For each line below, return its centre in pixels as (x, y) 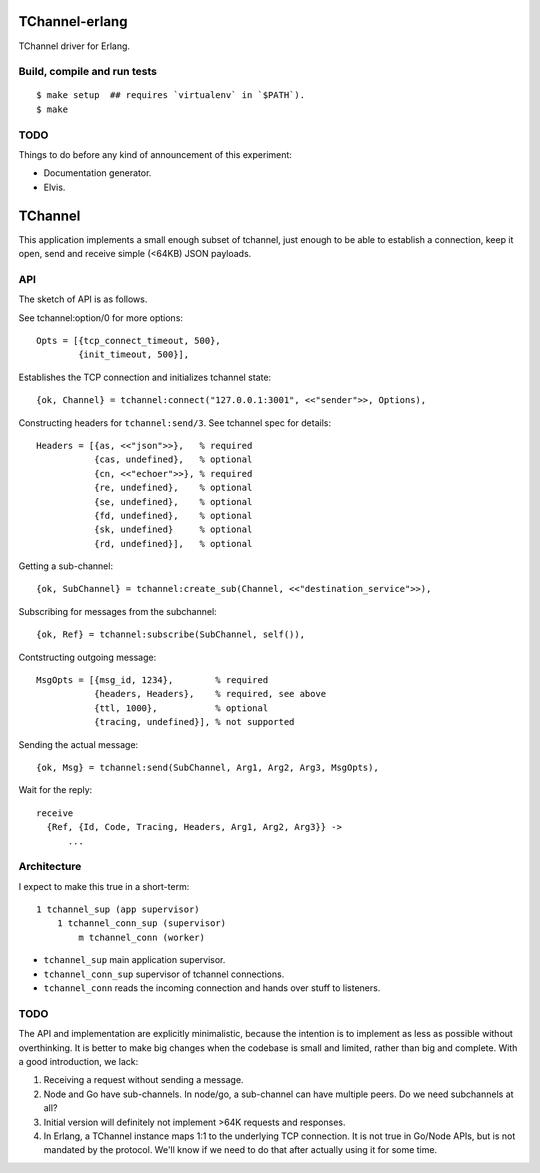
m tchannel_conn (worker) (141, 937)
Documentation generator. (97, 173)
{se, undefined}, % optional (173, 501)
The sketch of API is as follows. (83, 299)
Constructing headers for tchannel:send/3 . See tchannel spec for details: (175, 422)
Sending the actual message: (78, 744)
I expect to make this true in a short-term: (104, 886)
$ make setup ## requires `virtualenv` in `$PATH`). (170, 95)
